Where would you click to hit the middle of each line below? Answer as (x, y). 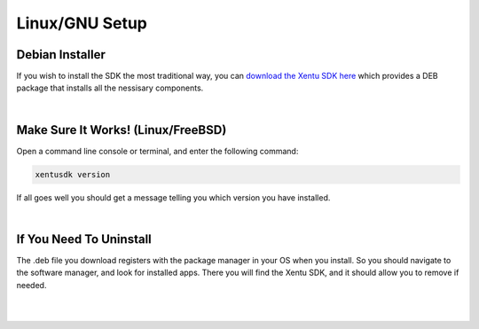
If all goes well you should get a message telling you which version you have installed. (173, 197)
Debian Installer (61, 55)
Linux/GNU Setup (82, 23)
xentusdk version (73, 174)
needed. (31, 285)
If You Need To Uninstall (84, 239)
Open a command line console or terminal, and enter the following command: (157, 151)
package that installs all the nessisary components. (110, 88)
